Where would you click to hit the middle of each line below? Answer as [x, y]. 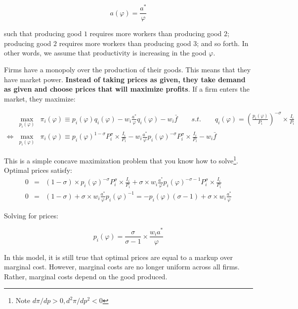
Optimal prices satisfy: [38, 170]
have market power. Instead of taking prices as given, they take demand [125, 79]
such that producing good [43, 33]
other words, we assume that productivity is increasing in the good [105, 53]
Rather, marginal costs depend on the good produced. [86, 276]
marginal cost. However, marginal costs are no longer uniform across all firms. [122, 267]
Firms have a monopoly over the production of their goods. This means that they [128, 69]
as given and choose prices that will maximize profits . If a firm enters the [127, 89]
